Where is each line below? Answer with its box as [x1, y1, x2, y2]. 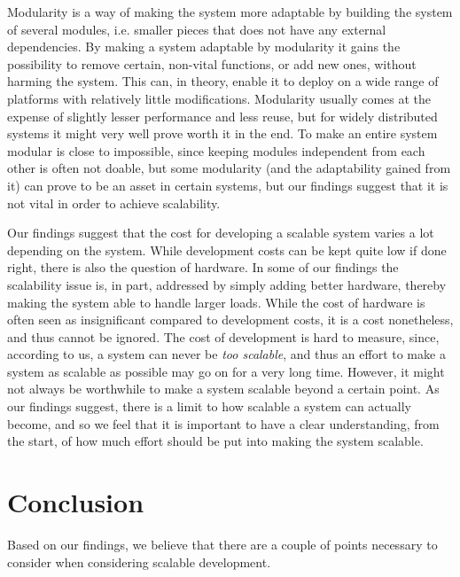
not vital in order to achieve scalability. [7, 193, 221, 212]
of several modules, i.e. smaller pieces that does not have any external [7, 19, 386, 38]
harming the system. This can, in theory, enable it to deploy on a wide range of [7, 72, 439, 90]
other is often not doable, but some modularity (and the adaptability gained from [7, 159, 451, 177]
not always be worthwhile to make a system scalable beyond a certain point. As [7, 379, 440, 398]
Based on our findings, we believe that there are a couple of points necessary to [7, 534, 438, 553]
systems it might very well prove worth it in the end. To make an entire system [7, 124, 438, 143]
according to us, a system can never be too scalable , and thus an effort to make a [7, 345, 446, 363]
